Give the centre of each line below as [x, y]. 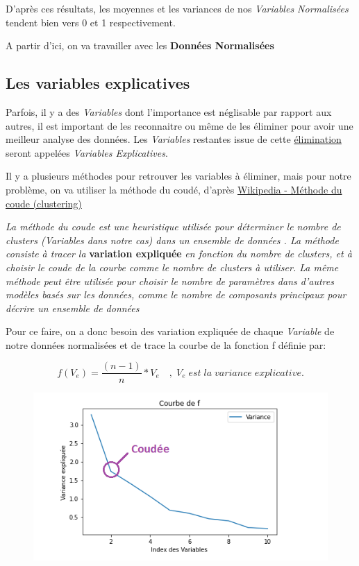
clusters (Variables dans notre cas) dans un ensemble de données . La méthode [172, 240]
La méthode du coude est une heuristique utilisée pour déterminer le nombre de [173, 226]
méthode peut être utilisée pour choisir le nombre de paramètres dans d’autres [170, 281]
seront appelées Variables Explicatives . [87, 152]
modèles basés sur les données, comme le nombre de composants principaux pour [176, 294]
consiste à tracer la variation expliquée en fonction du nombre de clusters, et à [179, 254]
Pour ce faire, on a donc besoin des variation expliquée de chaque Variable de [170, 331]
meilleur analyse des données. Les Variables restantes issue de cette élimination [174, 139]
